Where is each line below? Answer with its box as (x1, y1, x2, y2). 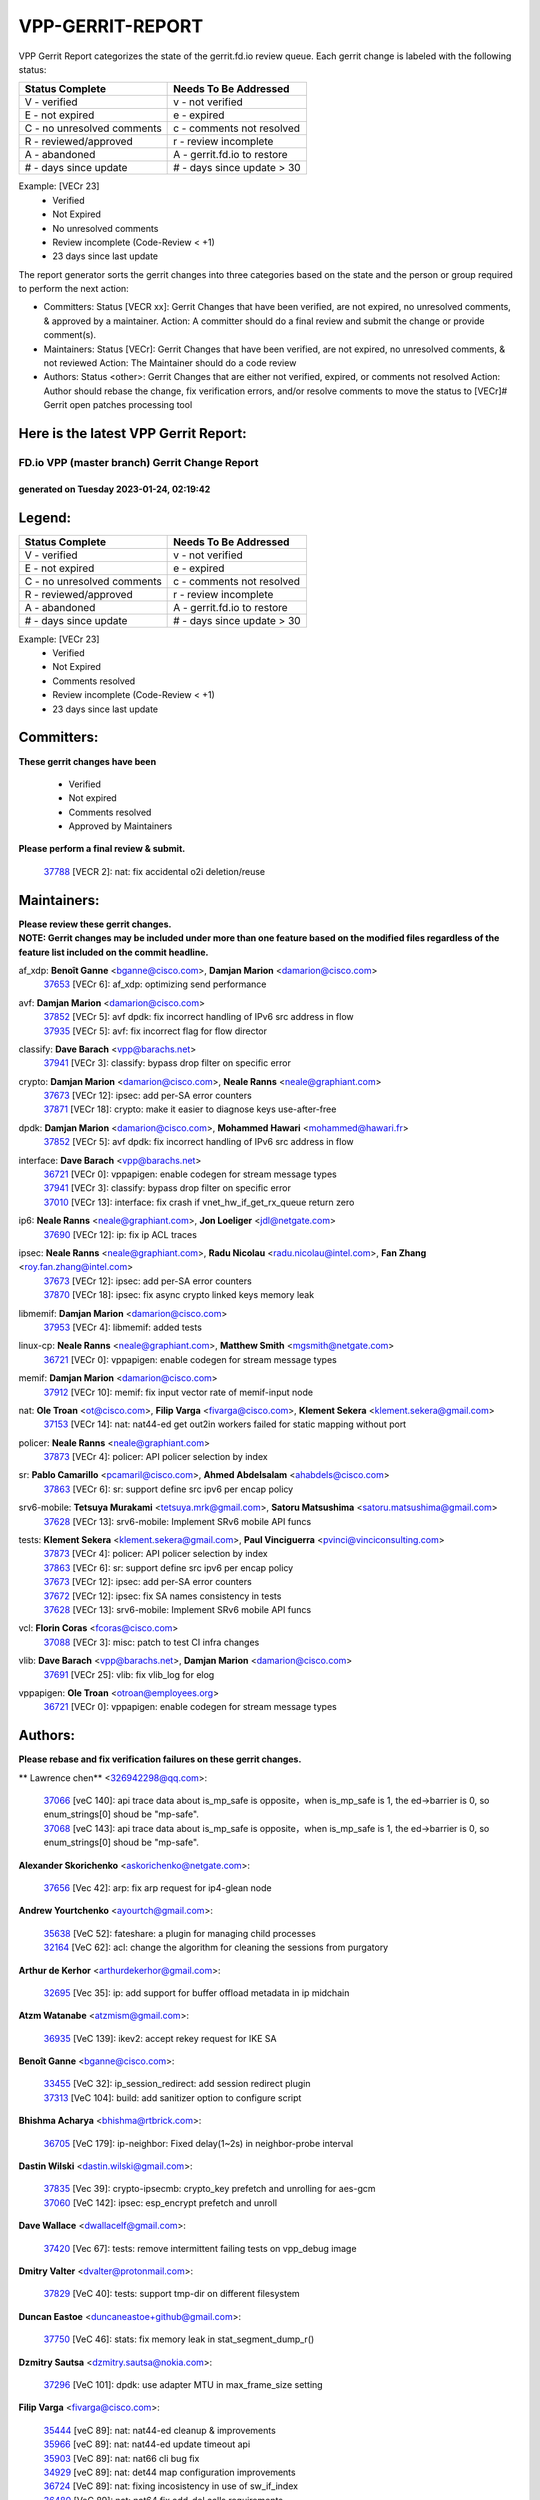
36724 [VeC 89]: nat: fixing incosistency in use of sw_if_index (43, 2480, 299, 2492)
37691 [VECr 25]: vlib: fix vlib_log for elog (43, 1668, 215, 1680)
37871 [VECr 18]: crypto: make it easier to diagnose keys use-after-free (43, 1103, 337, 1115)
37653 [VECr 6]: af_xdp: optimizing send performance (43, 978, 267, 990)
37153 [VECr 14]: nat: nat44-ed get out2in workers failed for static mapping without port (43, 1418, 407, 1430)
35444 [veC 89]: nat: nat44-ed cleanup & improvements (43, 2424, 277, 2436)
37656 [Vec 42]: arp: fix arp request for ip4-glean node (43, 1881, 272, 1894)
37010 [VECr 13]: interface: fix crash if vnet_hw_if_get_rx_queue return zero (43, 1196, 355, 1208)
